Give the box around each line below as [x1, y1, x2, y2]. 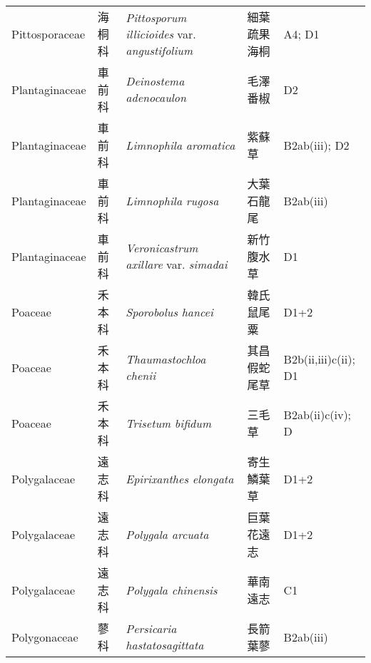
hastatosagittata [126, 637, 204, 653]
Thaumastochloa [126, 351, 206, 367]
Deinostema [126, 73, 185, 89]
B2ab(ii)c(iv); [283, 406, 352, 423]
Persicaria [126, 620, 177, 637]
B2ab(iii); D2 [283, 136, 350, 153]
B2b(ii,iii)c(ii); [283, 351, 355, 367]
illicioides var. [126, 25, 196, 42]
